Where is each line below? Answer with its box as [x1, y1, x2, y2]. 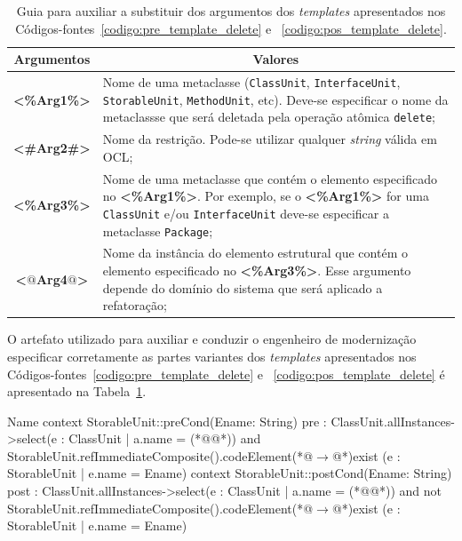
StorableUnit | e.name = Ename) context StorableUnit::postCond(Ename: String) [7, 464, 452, 482]
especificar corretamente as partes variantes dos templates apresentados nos [7, 346, 417, 365]
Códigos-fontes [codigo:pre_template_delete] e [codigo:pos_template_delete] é [7, 364, 445, 383]
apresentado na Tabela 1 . [7, 382, 147, 401]
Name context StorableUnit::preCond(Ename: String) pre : [7, 411, 327, 430]
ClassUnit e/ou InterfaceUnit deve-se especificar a [102, 203, 389, 222]
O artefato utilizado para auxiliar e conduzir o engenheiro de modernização [7, 330, 417, 348]
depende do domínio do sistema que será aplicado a [102, 278, 383, 297]
